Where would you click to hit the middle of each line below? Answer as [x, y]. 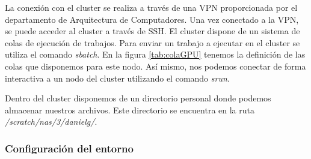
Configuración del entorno [69, 148]
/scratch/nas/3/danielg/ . [51, 121]
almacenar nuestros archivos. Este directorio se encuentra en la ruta [130, 109]
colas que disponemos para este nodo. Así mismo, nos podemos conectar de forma [155, 66]
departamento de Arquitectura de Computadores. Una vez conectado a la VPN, [152, 19]
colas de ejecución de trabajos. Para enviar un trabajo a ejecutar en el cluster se [152, 42]
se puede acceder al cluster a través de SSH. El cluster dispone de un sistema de [152, 31]
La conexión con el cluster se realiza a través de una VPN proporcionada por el [151, 7]
